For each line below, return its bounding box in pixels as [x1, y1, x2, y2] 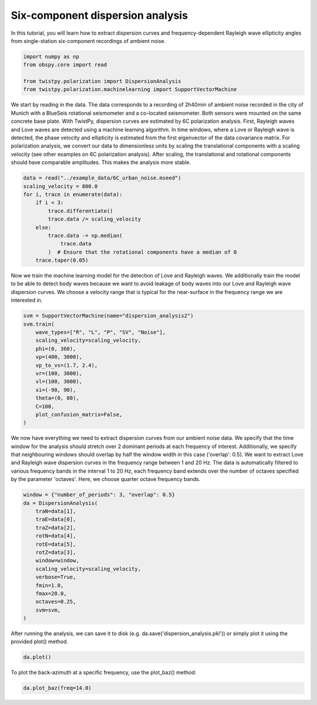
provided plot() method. [11, 638, 69, 645]
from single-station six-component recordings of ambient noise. [11, 37, 166, 44]
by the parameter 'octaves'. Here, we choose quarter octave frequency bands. [11, 476, 201, 483]
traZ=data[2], [35, 524, 76, 531]
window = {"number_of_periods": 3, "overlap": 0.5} [23, 492, 176, 498]
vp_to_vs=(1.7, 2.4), [35, 362, 98, 369]
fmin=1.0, [35, 582, 64, 589]
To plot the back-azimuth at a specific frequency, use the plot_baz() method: [11, 669, 197, 676]
